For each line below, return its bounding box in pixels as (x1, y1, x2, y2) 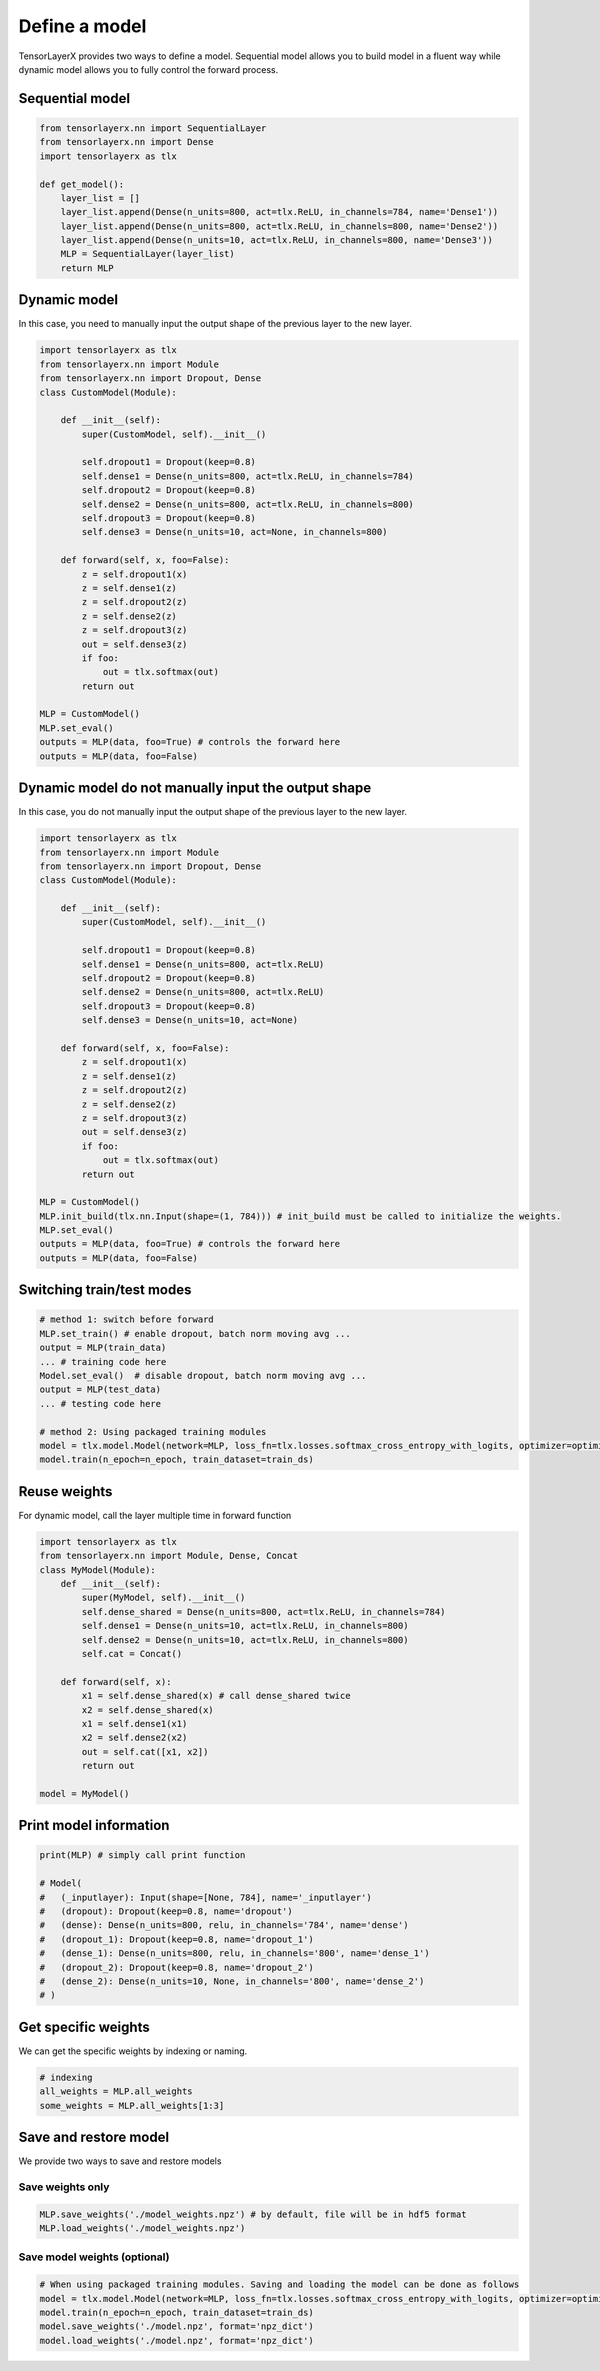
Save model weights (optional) (18, 2250, 170, 2264)
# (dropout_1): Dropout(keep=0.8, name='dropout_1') (39, 1933, 314, 1945)
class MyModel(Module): (39, 1564, 157, 1575)
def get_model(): (39, 178, 125, 190)
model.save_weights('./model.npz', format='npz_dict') (39, 2321, 314, 2332)
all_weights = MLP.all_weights (39, 2086, 194, 2097)
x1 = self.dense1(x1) (81, 1718, 188, 1729)
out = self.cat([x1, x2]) (81, 1746, 209, 1757)
